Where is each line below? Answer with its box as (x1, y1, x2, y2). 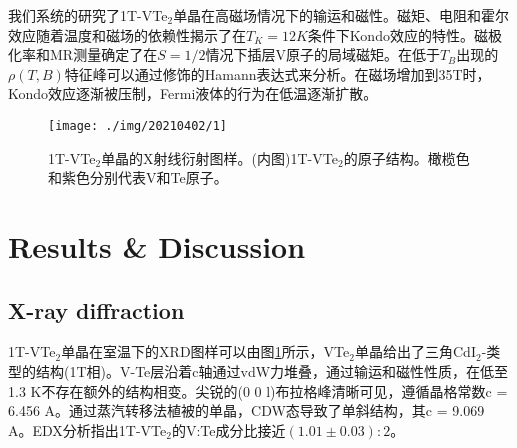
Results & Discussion (8, 226, 306, 266)
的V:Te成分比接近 (171, 419, 286, 440)
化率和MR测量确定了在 (8, 44, 158, 65)
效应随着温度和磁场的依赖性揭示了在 (8, 24, 246, 45)
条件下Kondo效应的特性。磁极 (307, 24, 502, 45)
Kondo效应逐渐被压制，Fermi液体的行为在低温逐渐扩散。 (8, 83, 378, 104)
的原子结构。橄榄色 (343, 147, 470, 168)
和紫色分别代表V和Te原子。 (48, 167, 228, 188)
